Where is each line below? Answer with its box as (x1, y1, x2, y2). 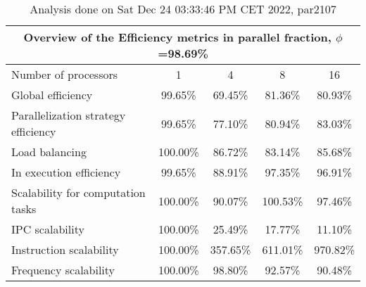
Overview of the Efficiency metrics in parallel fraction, (23, 29, 332, 45)
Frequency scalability (11, 262, 115, 278)
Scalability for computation (11, 184, 146, 200)
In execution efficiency (11, 164, 121, 180)
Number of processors (11, 66, 118, 82)
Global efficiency (11, 87, 93, 103)
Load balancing (11, 143, 87, 160)
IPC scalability (11, 221, 84, 237)
